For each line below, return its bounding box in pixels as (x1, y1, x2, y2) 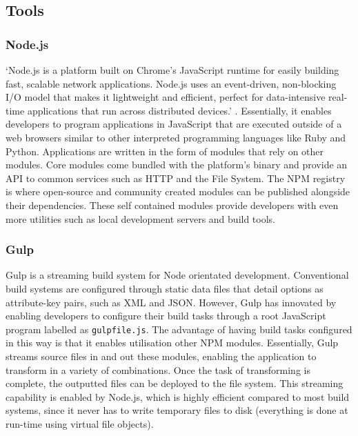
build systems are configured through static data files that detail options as (6, 281, 324, 295)
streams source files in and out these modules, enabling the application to (6, 348, 317, 363)
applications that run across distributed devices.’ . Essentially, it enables (27, 103, 332, 117)
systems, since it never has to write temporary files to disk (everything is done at (6, 403, 348, 417)
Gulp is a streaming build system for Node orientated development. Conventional (6, 268, 349, 282)
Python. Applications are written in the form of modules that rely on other (6, 143, 324, 158)
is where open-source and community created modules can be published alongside (6, 184, 350, 199)
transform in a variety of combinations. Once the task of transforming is (6, 362, 310, 377)
